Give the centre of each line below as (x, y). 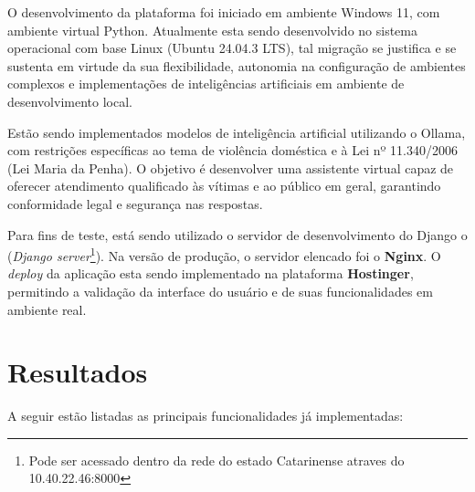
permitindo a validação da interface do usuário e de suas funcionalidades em (220, 291)
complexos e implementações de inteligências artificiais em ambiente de (206, 84)
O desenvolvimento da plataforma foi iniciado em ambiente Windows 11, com (224, 12)
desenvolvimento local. (70, 101)
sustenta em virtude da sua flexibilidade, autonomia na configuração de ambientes (237, 65)
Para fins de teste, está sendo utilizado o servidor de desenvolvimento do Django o (237, 234)
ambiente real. (47, 309)
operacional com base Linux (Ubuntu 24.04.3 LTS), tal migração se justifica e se (232, 48)
